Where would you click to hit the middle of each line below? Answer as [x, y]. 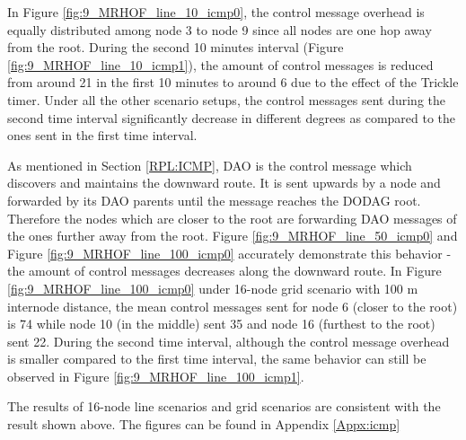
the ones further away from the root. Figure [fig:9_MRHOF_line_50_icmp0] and [233, 236]
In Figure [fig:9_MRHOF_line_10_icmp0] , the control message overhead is [216, 12]
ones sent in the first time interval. [102, 135]
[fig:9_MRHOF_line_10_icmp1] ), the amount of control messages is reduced [220, 64]
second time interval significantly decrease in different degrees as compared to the [232, 117]
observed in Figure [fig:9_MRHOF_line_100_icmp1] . [156, 376]
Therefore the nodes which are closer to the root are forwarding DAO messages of [232, 218]
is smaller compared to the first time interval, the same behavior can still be [217, 359]
